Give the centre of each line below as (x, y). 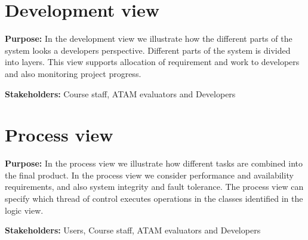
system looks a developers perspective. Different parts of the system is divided (148, 50)
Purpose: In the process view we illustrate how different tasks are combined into (154, 163)
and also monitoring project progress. (73, 73)
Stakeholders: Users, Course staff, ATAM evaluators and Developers (133, 230)
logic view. (24, 210)
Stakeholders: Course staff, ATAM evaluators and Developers (120, 93)
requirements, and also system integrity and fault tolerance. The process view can (154, 187)
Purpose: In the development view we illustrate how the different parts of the (149, 39)
